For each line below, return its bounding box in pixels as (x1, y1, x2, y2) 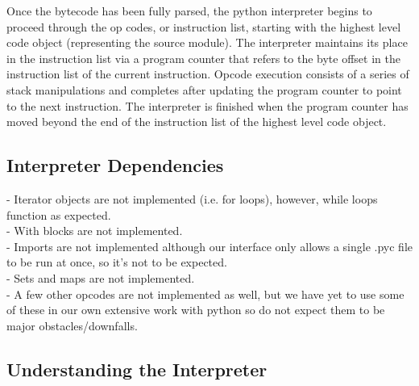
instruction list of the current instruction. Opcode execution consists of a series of (6, 65, 409, 82)
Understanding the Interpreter (6, 356, 268, 381)
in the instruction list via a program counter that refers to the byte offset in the (6, 49, 400, 66)
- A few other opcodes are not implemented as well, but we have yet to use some (6, 285, 404, 302)
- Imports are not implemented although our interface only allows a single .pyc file (6, 237, 413, 254)
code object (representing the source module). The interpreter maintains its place (6, 34, 408, 51)
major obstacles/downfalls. (6, 317, 138, 334)
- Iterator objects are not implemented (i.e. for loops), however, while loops (6, 190, 378, 207)
